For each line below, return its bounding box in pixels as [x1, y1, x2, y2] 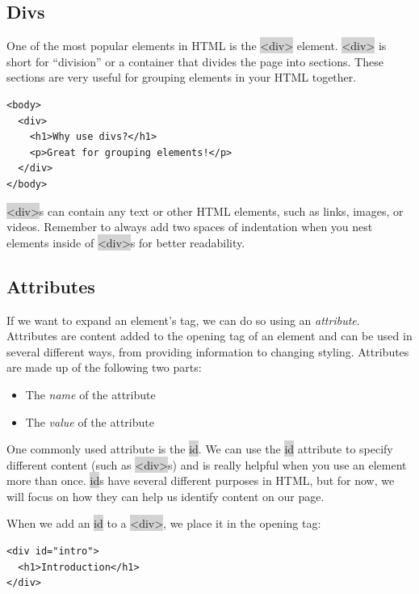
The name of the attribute [25, 385, 156, 402]
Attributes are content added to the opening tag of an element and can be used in [6, 327, 413, 344]
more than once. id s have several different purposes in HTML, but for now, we [6, 472, 395, 489]
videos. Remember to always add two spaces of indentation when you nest [6, 218, 373, 235]
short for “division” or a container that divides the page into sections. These [6, 53, 383, 70]
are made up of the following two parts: [6, 359, 202, 376]
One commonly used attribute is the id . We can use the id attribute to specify [6, 440, 393, 457]
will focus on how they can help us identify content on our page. [6, 487, 325, 504]
